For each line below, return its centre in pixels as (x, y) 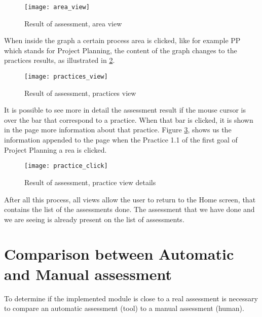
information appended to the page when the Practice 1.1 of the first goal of (121, 140)
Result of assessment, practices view (80, 93)
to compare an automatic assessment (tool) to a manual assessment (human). (124, 308)
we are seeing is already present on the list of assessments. (94, 219)
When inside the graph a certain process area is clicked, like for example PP (122, 40)
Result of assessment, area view (73, 23)
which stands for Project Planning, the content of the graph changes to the (121, 50)
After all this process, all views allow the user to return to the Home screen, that (130, 199)
